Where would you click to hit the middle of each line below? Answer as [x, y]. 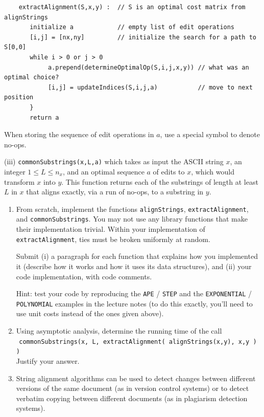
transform [19, 181]
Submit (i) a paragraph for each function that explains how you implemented [137, 256]
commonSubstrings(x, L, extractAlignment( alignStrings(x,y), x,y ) [138, 342]
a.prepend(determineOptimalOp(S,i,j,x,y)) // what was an [148, 67]
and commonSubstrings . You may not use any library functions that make [132, 219]
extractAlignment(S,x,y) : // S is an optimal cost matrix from [132, 7]
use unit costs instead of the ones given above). [90, 313]
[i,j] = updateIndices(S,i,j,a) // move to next [150, 87]
